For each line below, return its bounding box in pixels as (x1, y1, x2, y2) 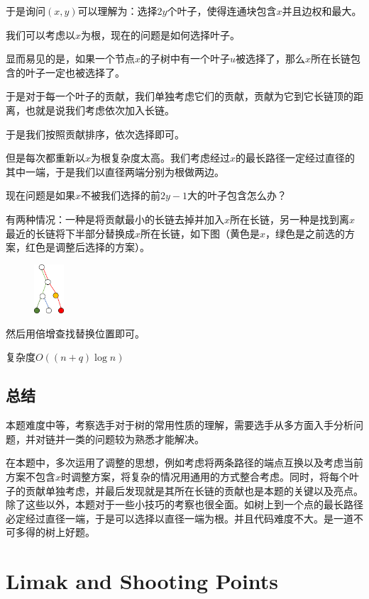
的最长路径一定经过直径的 (236, 150, 356, 165)
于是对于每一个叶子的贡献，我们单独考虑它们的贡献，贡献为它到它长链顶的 (6, 89, 353, 103)
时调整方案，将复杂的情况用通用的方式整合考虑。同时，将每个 (61, 469, 350, 484)
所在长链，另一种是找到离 (230, 211, 350, 226)
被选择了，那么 (236, 51, 306, 66)
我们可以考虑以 (6, 27, 75, 42)
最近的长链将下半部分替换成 (6, 225, 135, 240)
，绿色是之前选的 (265, 225, 346, 240)
